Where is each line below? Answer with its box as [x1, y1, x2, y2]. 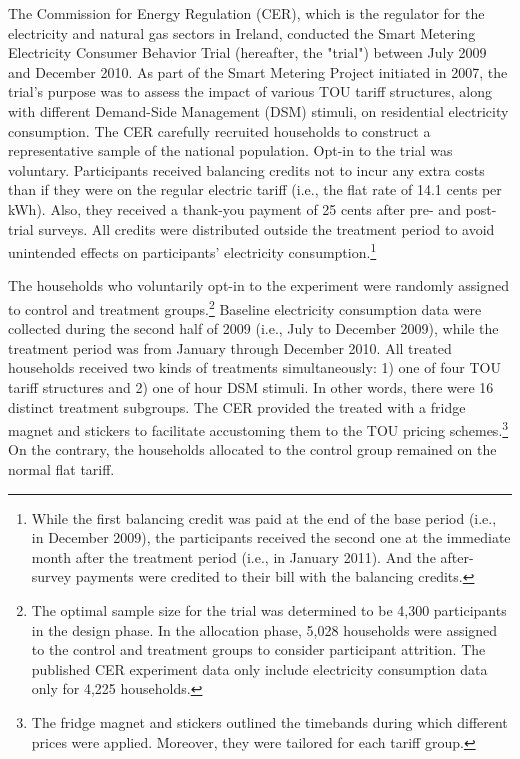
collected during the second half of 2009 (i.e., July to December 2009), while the [8, 318, 499, 339]
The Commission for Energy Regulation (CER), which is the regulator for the [8, 3, 485, 23]
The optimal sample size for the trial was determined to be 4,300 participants [31, 600, 507, 620]
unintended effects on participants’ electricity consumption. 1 [8, 239, 377, 262]
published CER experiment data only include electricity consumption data [31, 658, 488, 679]
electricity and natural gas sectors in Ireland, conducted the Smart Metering [8, 22, 476, 43]
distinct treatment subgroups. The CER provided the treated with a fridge [8, 396, 466, 417]
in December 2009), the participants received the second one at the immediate [31, 527, 511, 548]
